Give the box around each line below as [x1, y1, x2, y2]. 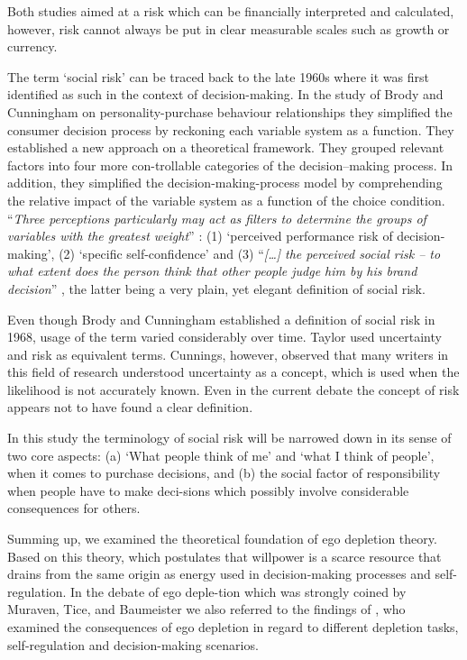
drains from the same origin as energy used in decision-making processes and [7, 564, 431, 583]
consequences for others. [7, 499, 141, 518]
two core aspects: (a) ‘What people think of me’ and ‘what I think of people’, [7, 445, 435, 464]
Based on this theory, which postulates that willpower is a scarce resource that [7, 546, 442, 565]
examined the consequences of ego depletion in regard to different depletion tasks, [7, 618, 459, 636]
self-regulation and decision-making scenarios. [7, 635, 259, 654]
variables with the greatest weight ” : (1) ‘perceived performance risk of [7, 226, 393, 245]
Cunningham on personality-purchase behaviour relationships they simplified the [7, 102, 453, 121]
